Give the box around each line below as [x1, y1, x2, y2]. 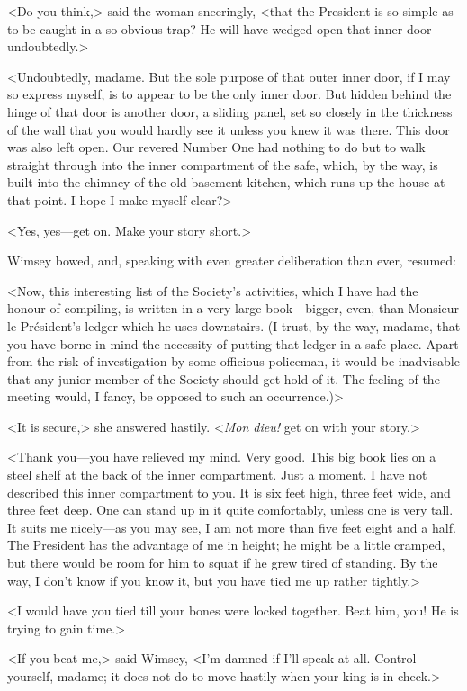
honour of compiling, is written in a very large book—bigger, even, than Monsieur [7, 299, 460, 318]
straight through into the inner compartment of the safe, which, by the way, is [7, 155, 438, 174]
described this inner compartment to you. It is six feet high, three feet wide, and [7, 482, 451, 501]
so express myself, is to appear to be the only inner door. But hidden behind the [7, 85, 452, 103]
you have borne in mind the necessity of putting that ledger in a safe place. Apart [7, 334, 459, 353]
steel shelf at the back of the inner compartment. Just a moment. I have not [7, 465, 427, 484]
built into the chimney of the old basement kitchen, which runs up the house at [7, 173, 445, 192]
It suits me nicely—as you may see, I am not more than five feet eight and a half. [7, 517, 456, 536]
